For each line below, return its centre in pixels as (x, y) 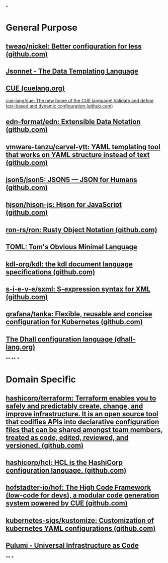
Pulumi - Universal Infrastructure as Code (72, 546)
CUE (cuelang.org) (35, 89)
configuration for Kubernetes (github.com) (74, 322)
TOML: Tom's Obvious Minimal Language (72, 247)
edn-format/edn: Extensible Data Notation (73, 122)
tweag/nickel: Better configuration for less (74, 46)
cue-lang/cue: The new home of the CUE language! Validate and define (80, 100)
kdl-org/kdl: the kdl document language (69, 264)
